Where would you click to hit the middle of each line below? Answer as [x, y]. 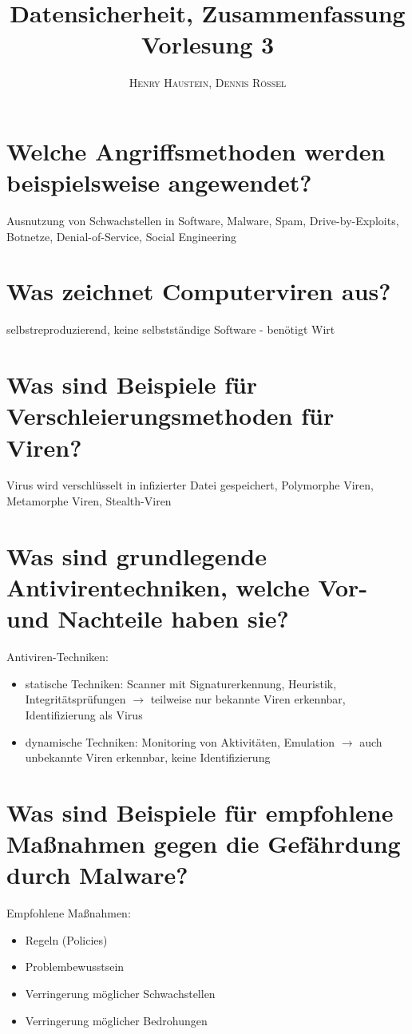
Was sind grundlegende [137, 555]
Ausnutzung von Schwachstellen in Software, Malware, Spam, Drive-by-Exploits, [203, 221]
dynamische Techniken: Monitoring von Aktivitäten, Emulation [180, 741]
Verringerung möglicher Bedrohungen [116, 1020]
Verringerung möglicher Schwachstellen [120, 993]
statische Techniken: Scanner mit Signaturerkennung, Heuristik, [181, 683]
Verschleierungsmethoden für [170, 416]
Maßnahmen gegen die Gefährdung [204, 844]
